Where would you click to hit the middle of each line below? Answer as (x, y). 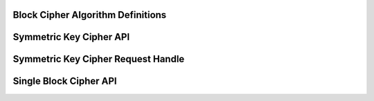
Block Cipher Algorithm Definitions (90, 15)
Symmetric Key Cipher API (71, 37)
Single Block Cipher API (65, 81)
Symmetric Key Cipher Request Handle (99, 59)
